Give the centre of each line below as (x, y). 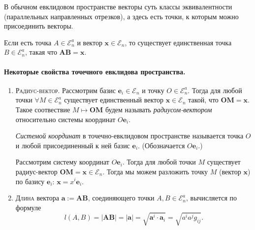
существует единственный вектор (114, 100)
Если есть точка (28, 42)
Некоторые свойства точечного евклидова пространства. (95, 71)
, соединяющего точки (121, 198)
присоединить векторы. (39, 26)
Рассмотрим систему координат (62, 162)
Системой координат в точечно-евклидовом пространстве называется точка (129, 136)
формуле (28, 207)
